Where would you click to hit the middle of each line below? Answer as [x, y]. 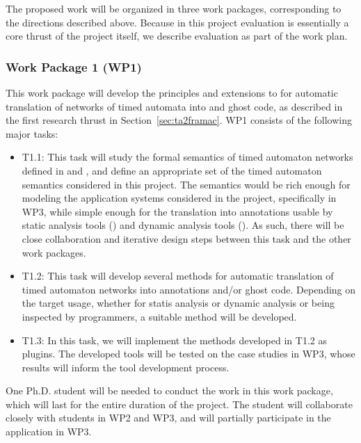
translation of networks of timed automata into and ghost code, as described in [174, 106]
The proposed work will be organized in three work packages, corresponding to [174, 8]
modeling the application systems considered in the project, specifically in [179, 198]
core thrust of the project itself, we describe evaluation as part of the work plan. [177, 36]
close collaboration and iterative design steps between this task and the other [186, 238]
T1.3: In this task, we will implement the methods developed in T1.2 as [174, 340]
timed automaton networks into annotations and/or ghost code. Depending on [189, 289]
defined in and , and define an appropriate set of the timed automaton [172, 170]
